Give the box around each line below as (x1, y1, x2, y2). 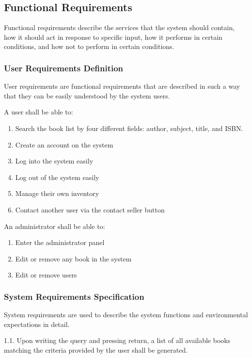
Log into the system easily (15, 156, 94, 166)
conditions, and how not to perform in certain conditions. (4, 41, 174, 51)
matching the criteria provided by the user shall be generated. (4, 344, 188, 355)
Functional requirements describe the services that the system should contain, (4, 22, 235, 33)
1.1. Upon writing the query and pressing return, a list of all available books (4, 335, 231, 345)
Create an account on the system (15, 139, 113, 149)
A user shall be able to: (4, 107, 73, 117)
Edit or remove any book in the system (15, 253, 132, 263)
